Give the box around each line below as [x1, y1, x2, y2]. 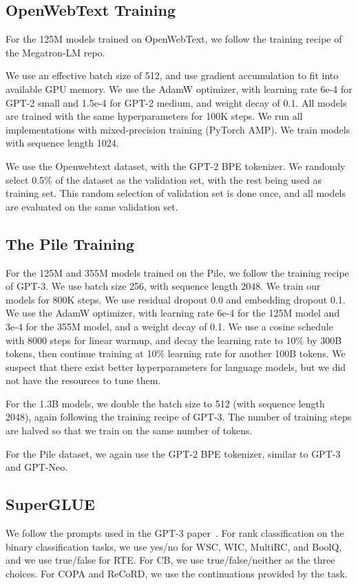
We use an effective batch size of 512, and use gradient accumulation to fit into [6, 68, 339, 83]
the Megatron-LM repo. [6, 45, 105, 59]
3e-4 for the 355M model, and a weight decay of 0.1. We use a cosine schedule [6, 319, 333, 333]
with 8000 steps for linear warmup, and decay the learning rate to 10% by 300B [6, 332, 342, 347]
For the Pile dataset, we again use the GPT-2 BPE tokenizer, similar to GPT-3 [6, 446, 341, 460]
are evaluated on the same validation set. [6, 199, 178, 213]
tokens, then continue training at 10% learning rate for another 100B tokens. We [6, 346, 346, 361]
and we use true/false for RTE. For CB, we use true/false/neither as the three [6, 553, 335, 567]
